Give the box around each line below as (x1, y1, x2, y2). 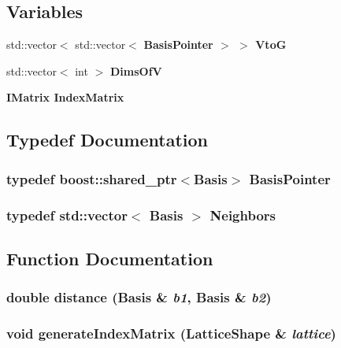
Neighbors (209, 205, 276, 224)
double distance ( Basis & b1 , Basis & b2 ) (6, 287, 272, 307)
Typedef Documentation (6, 128, 208, 152)
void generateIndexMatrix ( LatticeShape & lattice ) (6, 324, 336, 342)
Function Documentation (6, 246, 213, 270)
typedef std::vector (6, 205, 128, 224)
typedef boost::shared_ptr (6, 168, 177, 188)
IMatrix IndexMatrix (6, 89, 124, 106)
